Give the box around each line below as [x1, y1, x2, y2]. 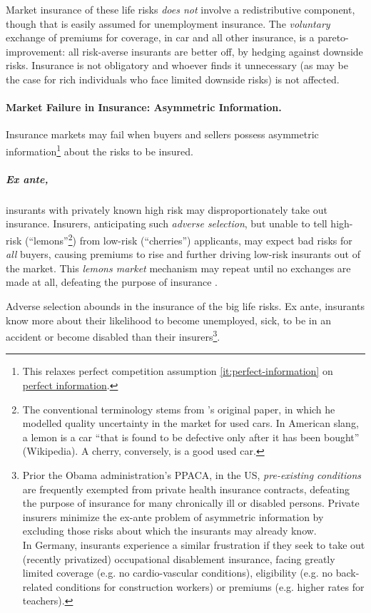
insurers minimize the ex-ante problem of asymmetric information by [22, 509, 324, 524]
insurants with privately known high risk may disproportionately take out [6, 202, 327, 217]
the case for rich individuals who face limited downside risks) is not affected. [6, 71, 340, 86]
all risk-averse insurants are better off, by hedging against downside [68, 43, 363, 58]
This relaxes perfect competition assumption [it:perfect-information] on [22, 364, 333, 378]
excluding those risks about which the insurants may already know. [22, 523, 317, 538]
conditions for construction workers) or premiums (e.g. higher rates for [56, 579, 365, 594]
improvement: [6, 43, 66, 58]
